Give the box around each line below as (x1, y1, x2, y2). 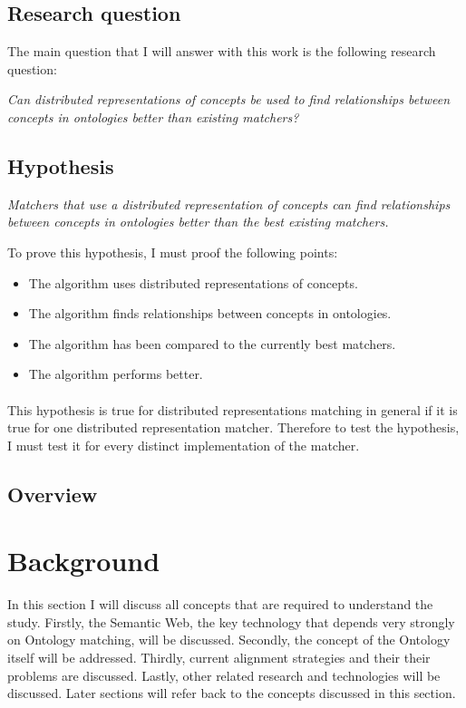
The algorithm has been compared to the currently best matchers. (28, 334, 396, 353)
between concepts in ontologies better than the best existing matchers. (7, 212, 389, 231)
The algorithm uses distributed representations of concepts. (28, 273, 358, 292)
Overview (7, 480, 98, 508)
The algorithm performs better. (28, 364, 203, 383)
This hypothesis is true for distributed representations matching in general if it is (7, 400, 458, 419)
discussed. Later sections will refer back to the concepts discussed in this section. (7, 684, 456, 703)
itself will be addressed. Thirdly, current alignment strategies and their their (7, 648, 431, 666)
